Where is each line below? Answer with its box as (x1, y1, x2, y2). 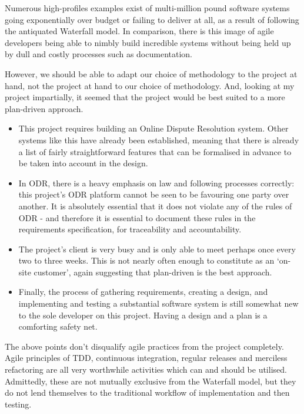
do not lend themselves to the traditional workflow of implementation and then (5, 386, 290, 399)
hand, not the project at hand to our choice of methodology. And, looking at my (5, 79, 295, 91)
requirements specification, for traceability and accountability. (18, 223, 242, 235)
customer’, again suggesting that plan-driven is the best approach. (34, 265, 272, 278)
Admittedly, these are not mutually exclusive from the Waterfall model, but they (5, 374, 296, 387)
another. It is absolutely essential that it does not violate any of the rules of (18, 199, 292, 212)
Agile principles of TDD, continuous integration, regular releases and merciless (5, 351, 288, 364)
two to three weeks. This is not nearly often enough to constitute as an (18, 254, 275, 267)
